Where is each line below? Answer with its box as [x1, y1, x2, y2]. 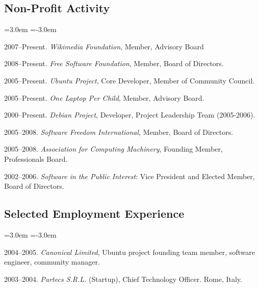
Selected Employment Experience [4, 206, 185, 221]
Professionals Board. [4, 153, 68, 164]
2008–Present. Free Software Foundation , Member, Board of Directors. [4, 58, 224, 69]
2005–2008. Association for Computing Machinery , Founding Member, [4, 143, 223, 154]
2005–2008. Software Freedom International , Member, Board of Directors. [4, 126, 234, 137]
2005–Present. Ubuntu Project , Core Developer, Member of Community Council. [4, 75, 255, 85]
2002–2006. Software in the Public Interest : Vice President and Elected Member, [4, 170, 255, 181]
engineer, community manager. [4, 256, 100, 267]
